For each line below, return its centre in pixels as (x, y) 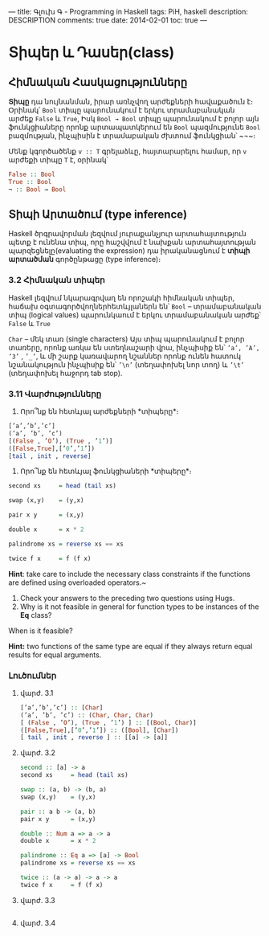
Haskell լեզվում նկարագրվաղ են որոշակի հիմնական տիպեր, (122, 297)
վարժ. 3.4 (38, 922)
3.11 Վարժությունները (55, 394)
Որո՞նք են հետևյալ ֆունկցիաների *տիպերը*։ (106, 471)
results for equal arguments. (55, 655)
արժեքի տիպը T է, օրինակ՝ (58, 159)
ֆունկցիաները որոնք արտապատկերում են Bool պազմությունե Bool (134, 127)
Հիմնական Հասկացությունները (98, 82)
